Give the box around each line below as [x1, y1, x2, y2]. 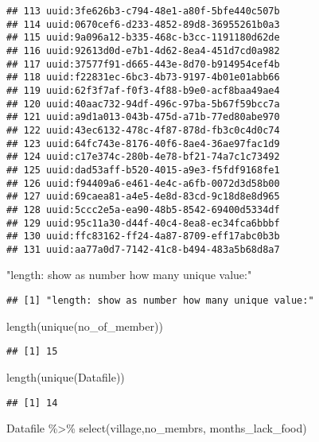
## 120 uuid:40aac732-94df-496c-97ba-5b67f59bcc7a [6, 98, 280, 110]
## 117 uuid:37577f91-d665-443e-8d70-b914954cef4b [6, 58, 280, 70]
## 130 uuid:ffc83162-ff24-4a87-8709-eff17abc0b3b [6, 231, 280, 242]
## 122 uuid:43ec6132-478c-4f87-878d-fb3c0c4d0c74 [6, 124, 280, 136]
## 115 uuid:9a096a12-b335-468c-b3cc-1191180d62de [6, 32, 280, 44]
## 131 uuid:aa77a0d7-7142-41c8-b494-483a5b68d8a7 [6, 243, 280, 255]
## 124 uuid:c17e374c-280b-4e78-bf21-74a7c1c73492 [6, 151, 280, 163]
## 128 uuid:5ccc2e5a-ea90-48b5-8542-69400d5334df [6, 204, 280, 215]
